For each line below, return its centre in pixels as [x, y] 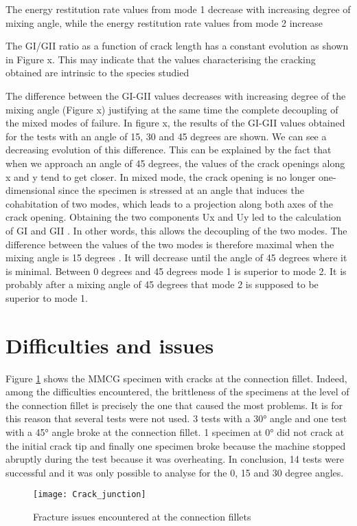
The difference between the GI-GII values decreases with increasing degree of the [176, 95]
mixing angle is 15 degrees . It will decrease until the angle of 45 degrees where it [176, 257]
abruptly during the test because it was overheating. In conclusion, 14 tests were [175, 459]
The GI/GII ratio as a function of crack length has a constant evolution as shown [177, 46]
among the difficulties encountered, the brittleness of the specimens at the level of [177, 392]
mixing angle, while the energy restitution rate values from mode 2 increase [164, 22]
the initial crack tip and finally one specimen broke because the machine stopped [176, 445]
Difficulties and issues [110, 345]
